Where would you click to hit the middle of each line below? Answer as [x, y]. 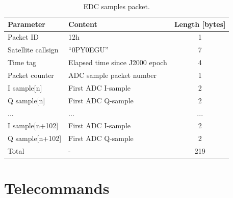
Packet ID [23, 37]
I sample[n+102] [33, 125]
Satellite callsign [33, 50]
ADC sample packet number [113, 75]
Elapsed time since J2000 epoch [118, 62]
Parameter [27, 24]
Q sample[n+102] [35, 138]
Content [83, 24]
